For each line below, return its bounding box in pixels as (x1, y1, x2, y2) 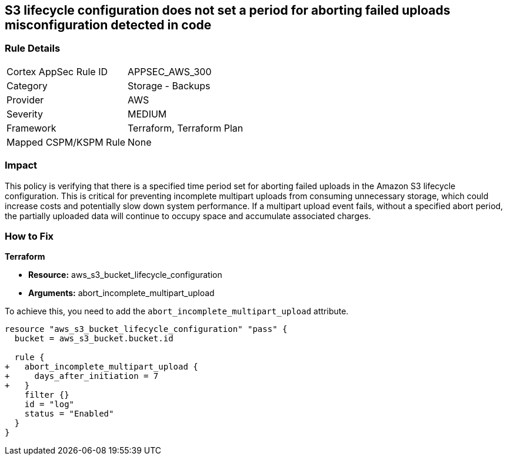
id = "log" (24, 399, 75, 409)
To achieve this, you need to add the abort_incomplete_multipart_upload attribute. (5, 306, 349, 317)
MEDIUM (128, 108, 167, 120)
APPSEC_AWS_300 (128, 65, 212, 78)
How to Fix (5, 230, 54, 242)
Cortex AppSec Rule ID (6, 65, 108, 78)
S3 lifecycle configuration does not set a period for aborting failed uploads (5, 3, 451, 18)
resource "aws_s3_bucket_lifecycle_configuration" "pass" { (5, 324, 288, 334)
